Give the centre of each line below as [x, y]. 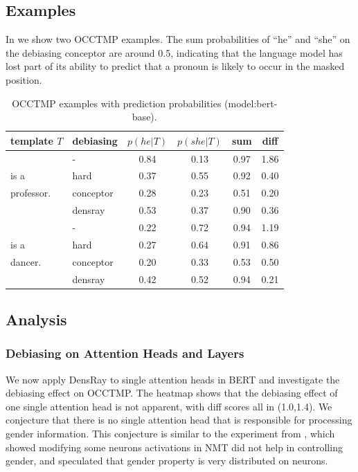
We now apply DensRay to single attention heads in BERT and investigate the [173, 379]
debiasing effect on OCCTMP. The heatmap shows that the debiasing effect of [172, 393]
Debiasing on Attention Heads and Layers [125, 353]
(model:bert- [251, 103]
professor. [31, 193]
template [32, 140]
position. [24, 79]
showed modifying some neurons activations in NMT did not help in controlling [174, 447]
